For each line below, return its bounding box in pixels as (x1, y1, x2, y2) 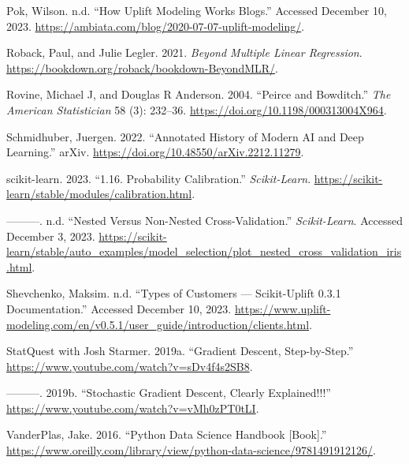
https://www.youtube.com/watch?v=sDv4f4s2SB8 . (6, 357, 253, 374)
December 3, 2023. (6, 227, 95, 244)
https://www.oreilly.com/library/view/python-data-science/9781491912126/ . (6, 442, 376, 458)
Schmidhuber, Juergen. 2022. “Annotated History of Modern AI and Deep (6, 128, 364, 144)
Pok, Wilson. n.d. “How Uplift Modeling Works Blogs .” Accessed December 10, (6, 2, 387, 18)
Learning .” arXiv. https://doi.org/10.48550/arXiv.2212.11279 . (6, 144, 304, 160)
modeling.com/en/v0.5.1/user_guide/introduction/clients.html (6, 316, 310, 332)
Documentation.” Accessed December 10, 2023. (6, 300, 232, 316)
